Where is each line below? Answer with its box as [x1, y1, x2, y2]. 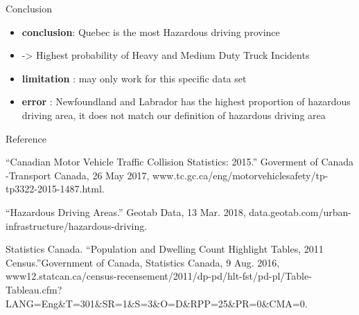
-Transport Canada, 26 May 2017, [6, 168, 150, 182]
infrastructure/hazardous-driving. [6, 218, 148, 233]
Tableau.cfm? [6, 282, 62, 296]
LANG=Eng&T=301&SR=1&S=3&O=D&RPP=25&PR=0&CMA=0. [6, 296, 308, 310]
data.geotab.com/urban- [249, 204, 352, 219]
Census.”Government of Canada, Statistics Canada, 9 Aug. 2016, [6, 255, 280, 269]
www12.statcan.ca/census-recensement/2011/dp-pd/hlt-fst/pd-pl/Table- [6, 269, 312, 283]
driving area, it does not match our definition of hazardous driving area [21, 107, 326, 122]
